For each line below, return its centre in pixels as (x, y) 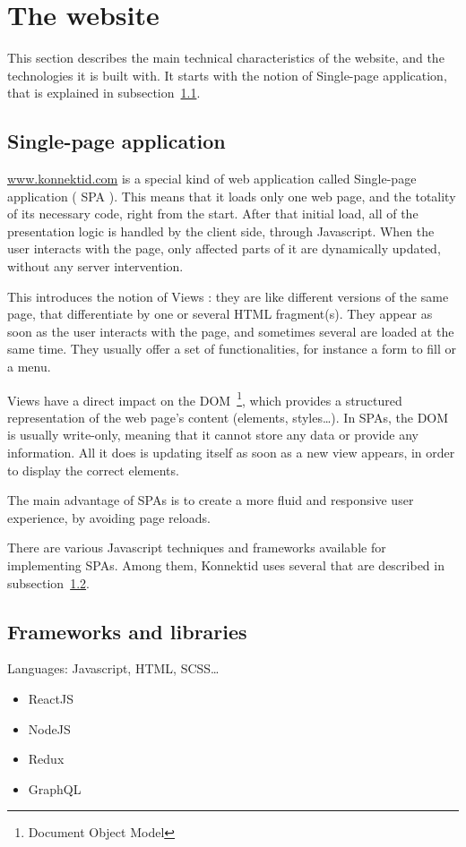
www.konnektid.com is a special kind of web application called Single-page (212, 179)
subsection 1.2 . (48, 582)
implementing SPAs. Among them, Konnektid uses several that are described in (226, 565)
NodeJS (49, 728)
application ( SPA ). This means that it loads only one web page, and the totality (232, 196)
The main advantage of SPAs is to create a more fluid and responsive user (211, 500)
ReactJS (51, 699)
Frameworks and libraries (127, 631)
